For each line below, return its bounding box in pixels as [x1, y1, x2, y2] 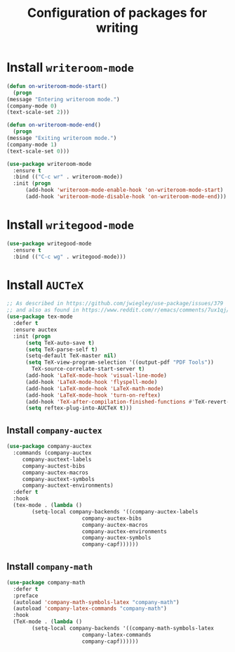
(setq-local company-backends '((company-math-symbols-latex [32, 625, 215, 632]
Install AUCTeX [6, 276, 84, 293]
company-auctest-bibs [22, 462, 86, 469]
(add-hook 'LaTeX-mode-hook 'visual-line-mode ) [25, 372, 168, 379]
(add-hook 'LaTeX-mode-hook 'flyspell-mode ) [25, 378, 158, 385]
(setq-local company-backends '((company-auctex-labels [32, 508, 199, 515]
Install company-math [6, 561, 93, 573]
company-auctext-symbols [22, 475, 95, 482]
